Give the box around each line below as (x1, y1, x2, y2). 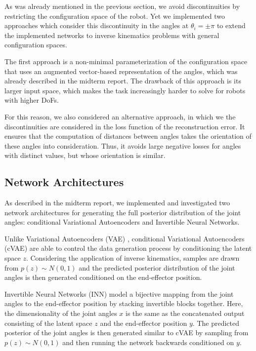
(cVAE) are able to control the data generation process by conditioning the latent (4, 243, 252, 253)
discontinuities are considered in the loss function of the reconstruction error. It (4, 121, 245, 131)
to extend (216, 20, 246, 31)
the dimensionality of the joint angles (4, 308, 117, 318)
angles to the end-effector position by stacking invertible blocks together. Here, (4, 298, 243, 309)
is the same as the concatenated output (126, 308, 245, 318)
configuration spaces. (4, 39, 67, 50)
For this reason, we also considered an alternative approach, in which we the (4, 111, 236, 121)
